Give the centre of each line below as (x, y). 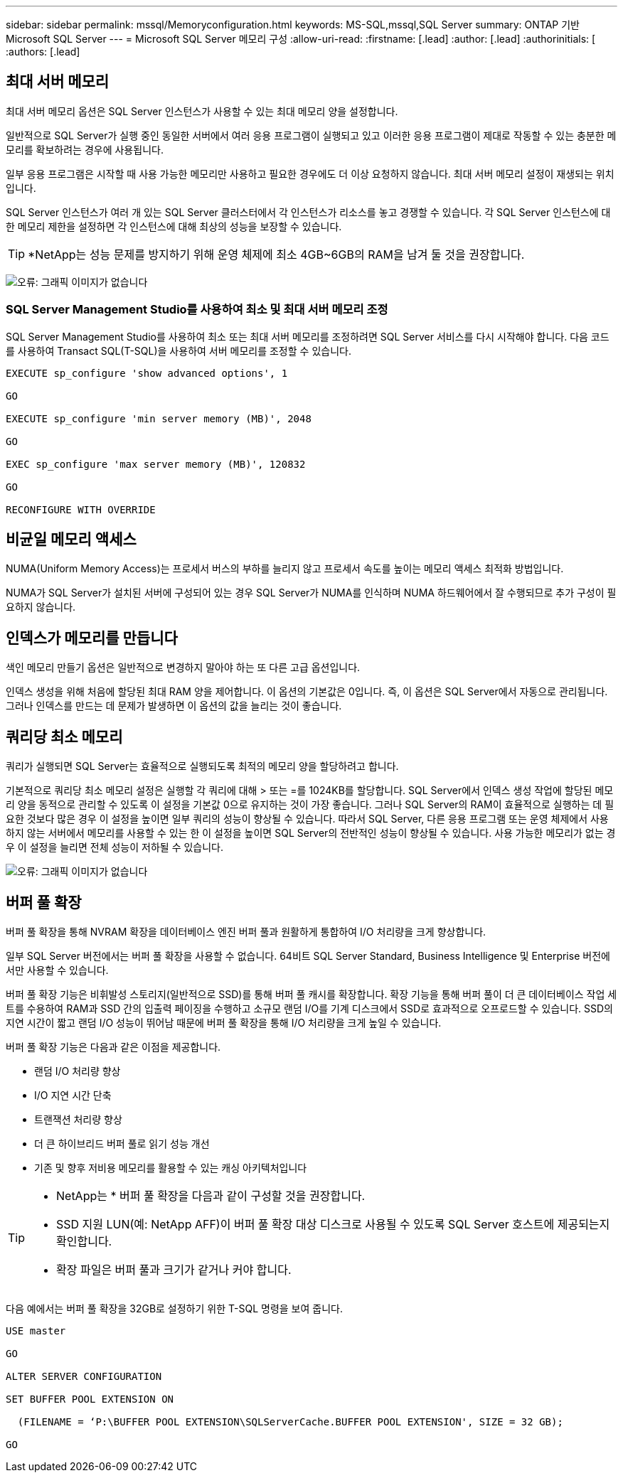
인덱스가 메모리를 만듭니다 (92, 638)
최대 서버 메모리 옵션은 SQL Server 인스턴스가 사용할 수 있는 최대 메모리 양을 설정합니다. (202, 111)
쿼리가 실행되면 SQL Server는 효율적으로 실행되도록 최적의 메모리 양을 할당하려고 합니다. (202, 766)
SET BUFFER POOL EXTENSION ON (90, 1399)
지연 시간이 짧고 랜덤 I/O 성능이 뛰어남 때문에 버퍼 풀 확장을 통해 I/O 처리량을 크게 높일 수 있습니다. (224, 1022)
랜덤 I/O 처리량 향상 (78, 1071)
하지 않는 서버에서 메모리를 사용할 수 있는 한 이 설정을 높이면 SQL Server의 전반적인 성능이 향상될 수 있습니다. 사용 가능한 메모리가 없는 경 (311, 833)
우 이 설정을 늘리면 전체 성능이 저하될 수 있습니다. (115, 847)
